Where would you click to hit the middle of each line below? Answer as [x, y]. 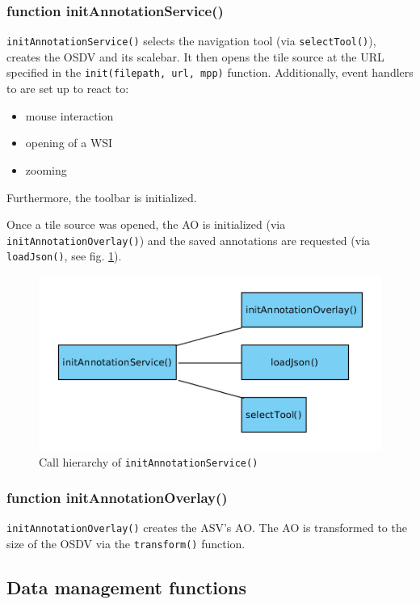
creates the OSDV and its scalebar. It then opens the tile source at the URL [195, 56]
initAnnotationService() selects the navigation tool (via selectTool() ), [191, 41]
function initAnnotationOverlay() [117, 498]
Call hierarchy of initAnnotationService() [149, 461]
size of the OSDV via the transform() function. [126, 544]
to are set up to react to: [68, 89]
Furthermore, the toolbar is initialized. [102, 197]
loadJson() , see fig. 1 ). [64, 256]
